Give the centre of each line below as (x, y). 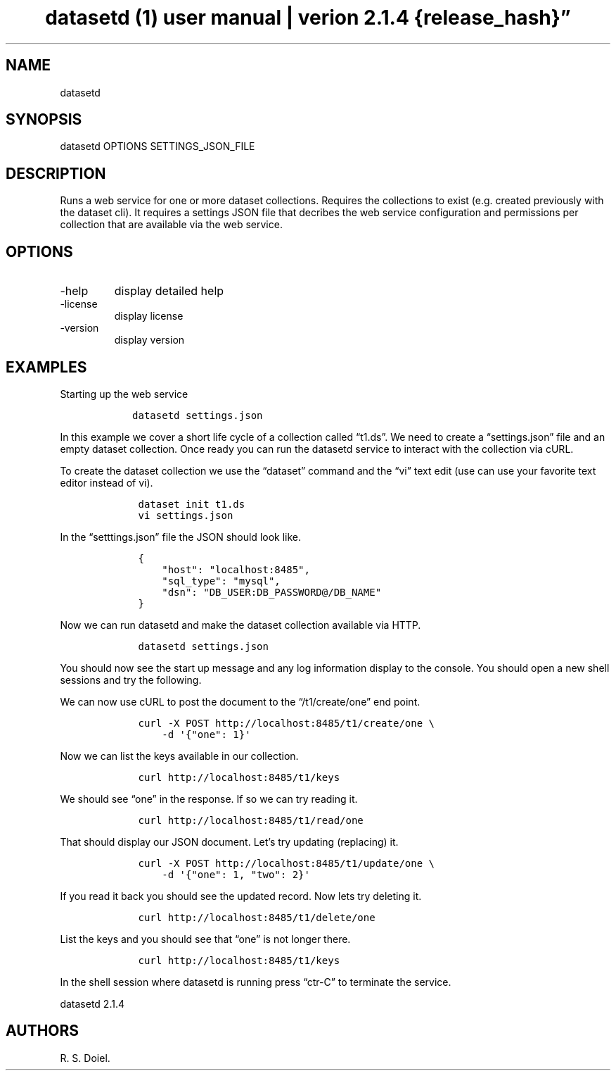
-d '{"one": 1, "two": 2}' (236, 874)
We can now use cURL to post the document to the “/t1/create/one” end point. (240, 701)
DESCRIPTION (56, 173)
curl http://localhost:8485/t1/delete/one (257, 917)
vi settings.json (186, 515)
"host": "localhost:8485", (236, 569)
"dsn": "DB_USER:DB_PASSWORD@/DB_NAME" (272, 592)
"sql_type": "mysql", (221, 581)
